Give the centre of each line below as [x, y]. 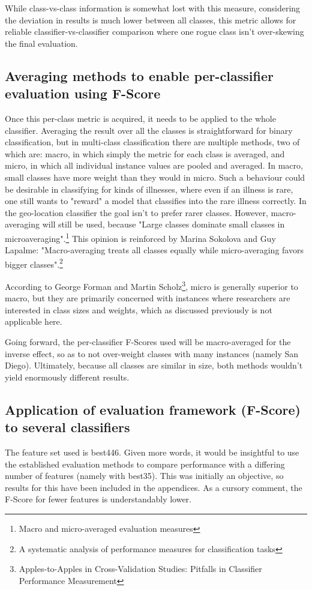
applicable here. [34, 321]
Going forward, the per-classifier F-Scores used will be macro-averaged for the [148, 342]
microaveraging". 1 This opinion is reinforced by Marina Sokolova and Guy [140, 237]
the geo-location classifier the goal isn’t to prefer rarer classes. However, [136, 212]
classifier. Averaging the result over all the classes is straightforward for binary [149, 130]
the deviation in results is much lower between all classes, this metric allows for [151, 20]
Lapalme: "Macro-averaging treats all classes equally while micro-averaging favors [154, 250]
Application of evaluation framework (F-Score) [153, 409]
